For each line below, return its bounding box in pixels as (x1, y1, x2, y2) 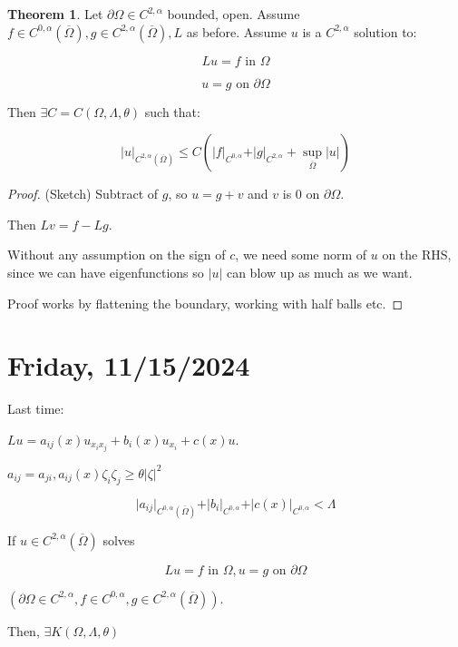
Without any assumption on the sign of (7, 245, 226, 264)
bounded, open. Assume (167, 5, 300, 23)
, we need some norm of (235, 245, 367, 264)
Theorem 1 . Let (7, 5, 103, 23)
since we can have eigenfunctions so (7, 262, 204, 281)
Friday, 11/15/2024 (7, 347, 250, 384)
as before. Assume (186, 22, 287, 41)
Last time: (7, 399, 64, 418)
